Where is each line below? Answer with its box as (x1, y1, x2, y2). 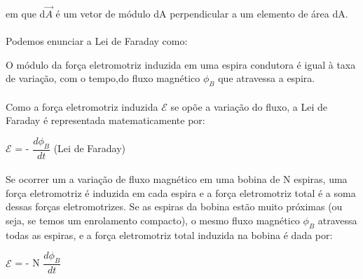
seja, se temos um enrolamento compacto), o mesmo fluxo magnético (6, 212, 300, 227)
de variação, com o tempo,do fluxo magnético (6, 71, 200, 86)
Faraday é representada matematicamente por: (6, 113, 205, 128)
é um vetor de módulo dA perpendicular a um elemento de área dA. (55, 6, 348, 20)
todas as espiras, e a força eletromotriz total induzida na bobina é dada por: (6, 227, 333, 242)
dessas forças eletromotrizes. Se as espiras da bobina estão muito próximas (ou (6, 199, 343, 214)
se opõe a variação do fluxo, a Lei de (170, 99, 327, 114)
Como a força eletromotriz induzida (6, 99, 158, 114)
